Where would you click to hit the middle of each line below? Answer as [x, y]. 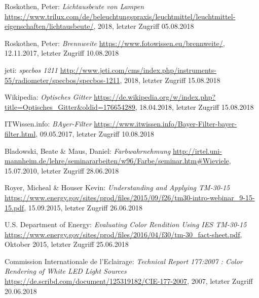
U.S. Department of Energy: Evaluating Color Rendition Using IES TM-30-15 [126, 224]
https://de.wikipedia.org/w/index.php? [155, 97]
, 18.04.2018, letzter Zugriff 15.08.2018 [194, 107]
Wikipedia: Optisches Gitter [48, 97]
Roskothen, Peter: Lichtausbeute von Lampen [75, 6]
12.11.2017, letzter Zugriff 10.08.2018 [62, 53]
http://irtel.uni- [197, 151]
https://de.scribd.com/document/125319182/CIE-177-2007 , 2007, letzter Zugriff [129, 281]
